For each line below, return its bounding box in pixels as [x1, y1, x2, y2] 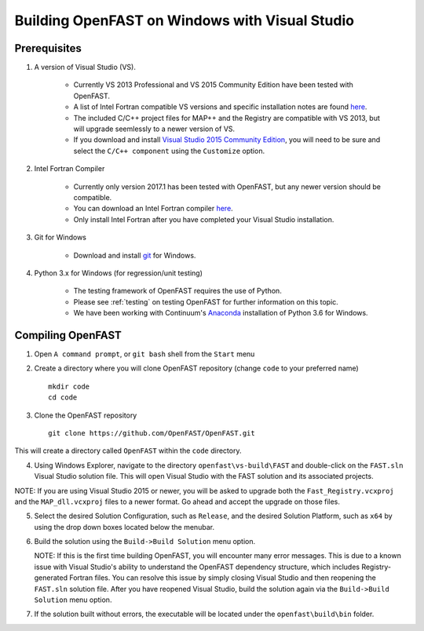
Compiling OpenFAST [14, 328, 122, 341]
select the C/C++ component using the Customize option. [73, 146, 265, 155]
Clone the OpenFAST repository [34, 410, 137, 420]
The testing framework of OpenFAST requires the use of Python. [73, 286, 282, 296]
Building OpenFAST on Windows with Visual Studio [14, 12, 355, 29]
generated [34, 573, 68, 582]
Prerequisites [14, 42, 82, 55]
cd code [48, 393, 78, 402]
